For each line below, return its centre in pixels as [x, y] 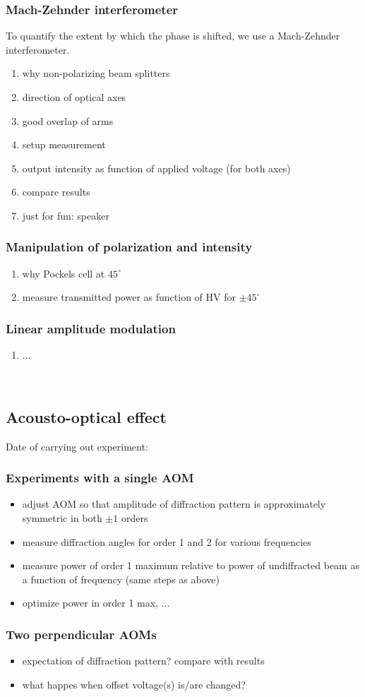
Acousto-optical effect [86, 416]
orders [134, 517]
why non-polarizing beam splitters [96, 73]
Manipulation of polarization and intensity [129, 247]
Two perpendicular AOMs [81, 634]
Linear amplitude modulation [91, 328]
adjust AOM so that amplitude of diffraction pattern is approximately [174, 504]
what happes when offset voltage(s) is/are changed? [134, 684]
